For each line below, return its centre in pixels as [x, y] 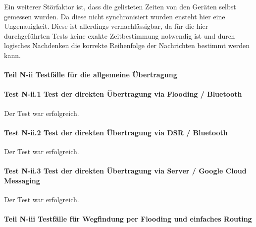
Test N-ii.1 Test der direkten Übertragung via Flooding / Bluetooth [123, 94]
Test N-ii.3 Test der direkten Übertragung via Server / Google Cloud [125, 171]
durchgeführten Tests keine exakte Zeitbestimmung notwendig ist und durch [120, 35]
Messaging [22, 180]
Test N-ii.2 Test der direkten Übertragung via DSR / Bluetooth [116, 132]
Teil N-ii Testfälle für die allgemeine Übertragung [91, 75]
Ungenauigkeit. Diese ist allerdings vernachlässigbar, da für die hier [106, 26]
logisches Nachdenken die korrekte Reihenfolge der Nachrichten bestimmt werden [127, 45]
